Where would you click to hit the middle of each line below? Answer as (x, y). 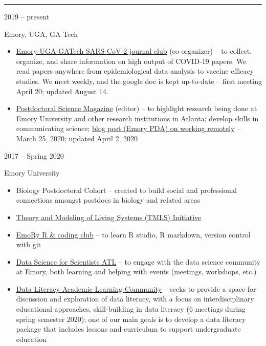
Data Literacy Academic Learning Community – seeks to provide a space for (136, 288)
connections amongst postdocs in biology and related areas (108, 200)
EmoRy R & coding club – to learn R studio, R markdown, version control (133, 234)
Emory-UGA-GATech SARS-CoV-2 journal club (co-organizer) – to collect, (134, 51)
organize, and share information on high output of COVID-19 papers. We (131, 61)
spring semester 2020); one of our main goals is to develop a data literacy (131, 319)
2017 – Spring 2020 (34, 155)
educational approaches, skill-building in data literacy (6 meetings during (131, 309)
